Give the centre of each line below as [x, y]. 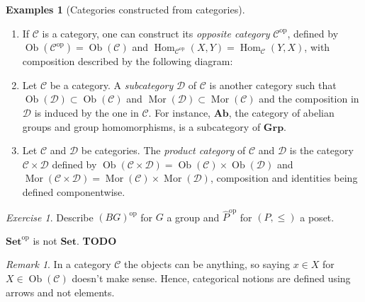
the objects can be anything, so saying [207, 264]
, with [317, 47]
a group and [193, 217]
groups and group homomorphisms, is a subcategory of [141, 126]
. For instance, [180, 112]
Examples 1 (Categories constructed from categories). [125, 9]
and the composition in [309, 99]
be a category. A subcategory [112, 85]
